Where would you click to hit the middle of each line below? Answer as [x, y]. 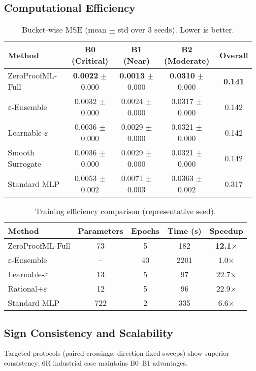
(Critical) [90, 61]
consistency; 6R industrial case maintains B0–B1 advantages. [96, 363]
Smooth [21, 152]
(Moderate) [187, 61]
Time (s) [185, 231]
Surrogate [25, 164]
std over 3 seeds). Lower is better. [176, 30]
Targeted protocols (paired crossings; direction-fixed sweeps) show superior [117, 353]
